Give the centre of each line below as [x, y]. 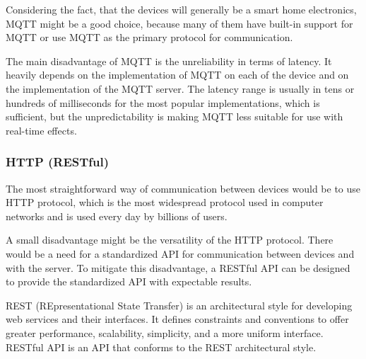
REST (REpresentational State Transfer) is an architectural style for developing [179, 305]
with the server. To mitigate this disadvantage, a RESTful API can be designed [178, 267]
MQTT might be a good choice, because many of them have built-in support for [179, 23]
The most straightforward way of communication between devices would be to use [183, 188]
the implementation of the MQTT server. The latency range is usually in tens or [180, 88]
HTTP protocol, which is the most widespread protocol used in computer [165, 202]
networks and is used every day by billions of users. [117, 216]
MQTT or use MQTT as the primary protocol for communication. [149, 37]
